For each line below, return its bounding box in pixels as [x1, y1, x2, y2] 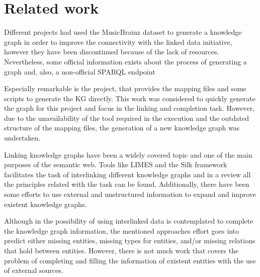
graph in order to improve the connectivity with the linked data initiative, [4, 36, 232, 47]
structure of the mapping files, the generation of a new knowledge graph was [4, 122, 240, 133]
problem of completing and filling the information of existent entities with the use [4, 255, 256, 265]
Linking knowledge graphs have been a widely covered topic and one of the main [4, 149, 252, 160]
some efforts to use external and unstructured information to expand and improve [4, 189, 256, 199]
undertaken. [4, 132, 41, 143]
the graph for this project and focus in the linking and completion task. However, [4, 103, 255, 113]
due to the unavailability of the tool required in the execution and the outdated [4, 112, 249, 123]
